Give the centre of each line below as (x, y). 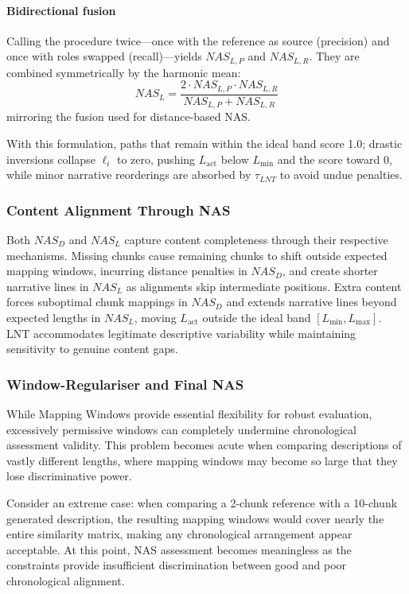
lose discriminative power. (69, 476)
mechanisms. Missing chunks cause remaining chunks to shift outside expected (197, 255)
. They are (334, 56)
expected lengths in (54, 317)
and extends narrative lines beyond (312, 302)
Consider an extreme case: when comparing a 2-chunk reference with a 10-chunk (202, 502)
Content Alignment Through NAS (119, 210)
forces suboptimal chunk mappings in (97, 302)
